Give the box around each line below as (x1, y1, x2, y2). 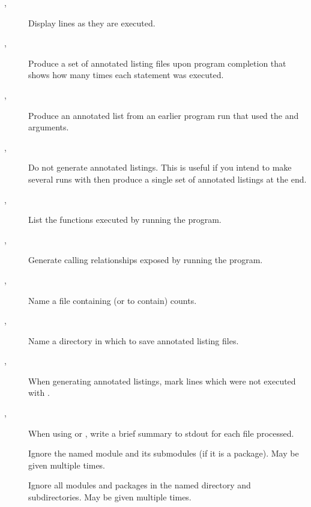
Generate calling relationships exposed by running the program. (28, 253, 263, 266)
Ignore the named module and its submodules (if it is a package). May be (28, 447, 299, 460)
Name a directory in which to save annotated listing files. (28, 334, 239, 347)
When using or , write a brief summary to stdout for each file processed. (28, 427, 294, 439)
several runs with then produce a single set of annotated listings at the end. (28, 172, 307, 185)
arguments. (28, 121, 69, 133)
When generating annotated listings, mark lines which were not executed (28, 374, 296, 387)
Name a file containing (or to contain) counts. (28, 294, 197, 306)
